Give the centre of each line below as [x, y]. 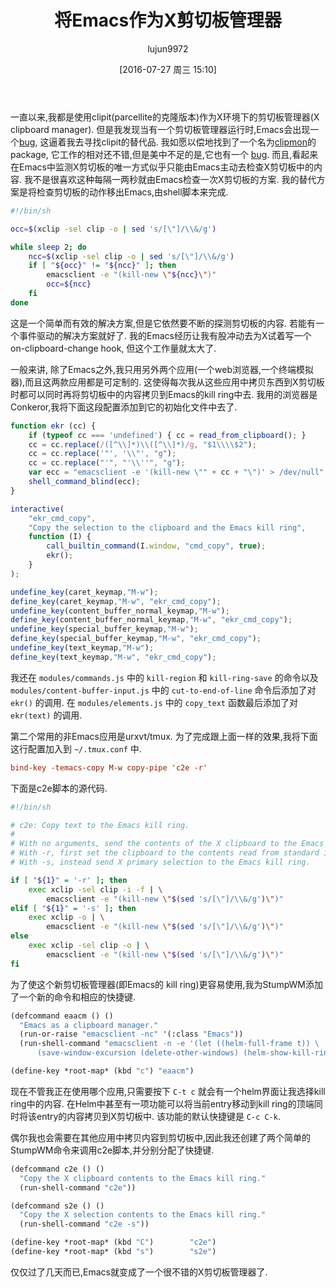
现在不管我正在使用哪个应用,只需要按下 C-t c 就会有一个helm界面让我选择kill [168, 1091]
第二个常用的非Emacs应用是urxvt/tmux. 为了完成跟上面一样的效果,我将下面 [164, 736]
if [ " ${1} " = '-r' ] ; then [69, 880]
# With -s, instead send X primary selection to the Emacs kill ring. [160, 862]
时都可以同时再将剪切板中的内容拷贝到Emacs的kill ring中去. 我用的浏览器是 [164, 394]
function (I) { [60, 537]
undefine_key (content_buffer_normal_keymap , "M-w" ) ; [120, 611]
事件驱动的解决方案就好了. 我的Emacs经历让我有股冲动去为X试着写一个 [165, 335]
